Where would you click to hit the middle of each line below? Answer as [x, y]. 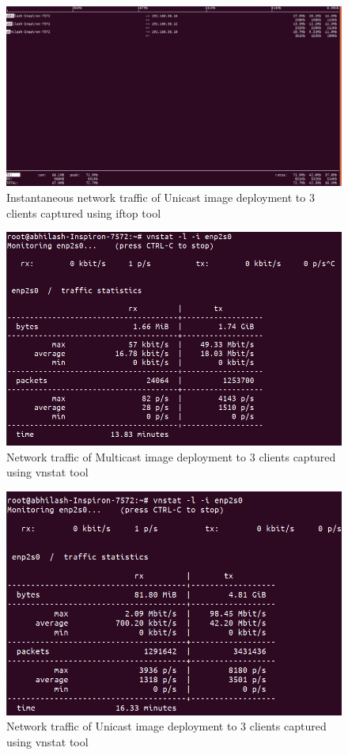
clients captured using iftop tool [84, 212]
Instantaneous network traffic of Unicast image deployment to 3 [161, 197]
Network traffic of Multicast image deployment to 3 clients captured [171, 456]
